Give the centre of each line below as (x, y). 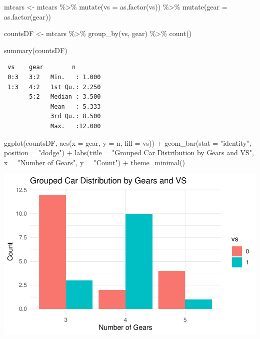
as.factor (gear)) (27, 16)
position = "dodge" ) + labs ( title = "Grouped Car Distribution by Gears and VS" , (129, 152)
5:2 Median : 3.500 (65, 97)
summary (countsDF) (36, 50)
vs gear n (42, 67)
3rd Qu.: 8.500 (76, 116)
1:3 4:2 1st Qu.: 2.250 (54, 87)
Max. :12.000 (76, 126)
